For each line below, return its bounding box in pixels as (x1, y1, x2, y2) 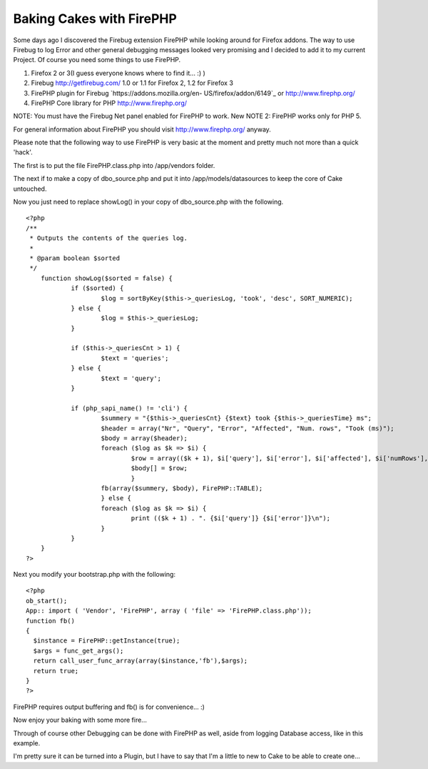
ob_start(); (26, 597, 68, 605)
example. (13, 738, 41, 747)
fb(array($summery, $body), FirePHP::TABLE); (101, 484, 263, 492)
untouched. (13, 184, 47, 193)
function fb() (26, 617, 75, 625)
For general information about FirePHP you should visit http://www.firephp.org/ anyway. (13, 125, 271, 134)
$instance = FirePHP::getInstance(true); (33, 637, 180, 645)
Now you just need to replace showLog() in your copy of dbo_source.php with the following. (13, 197, 284, 207)
